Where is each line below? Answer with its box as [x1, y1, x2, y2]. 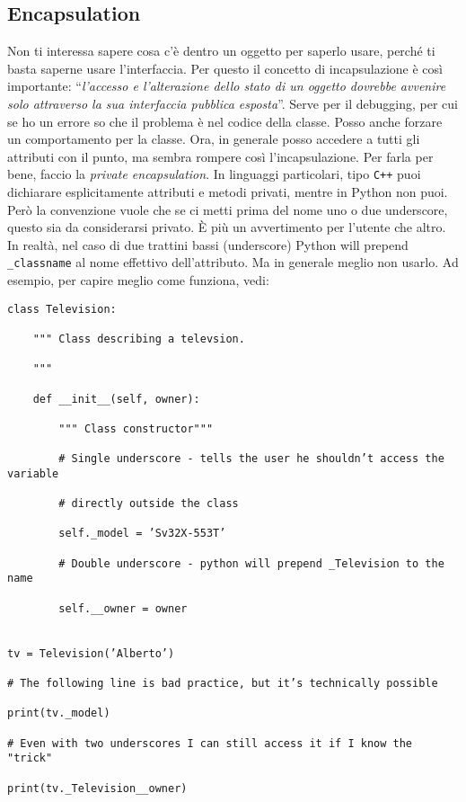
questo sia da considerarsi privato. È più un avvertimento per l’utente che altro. [7, 218, 446, 236]
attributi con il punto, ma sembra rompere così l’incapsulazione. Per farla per [7, 147, 434, 165]
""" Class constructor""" [58, 422, 214, 435]
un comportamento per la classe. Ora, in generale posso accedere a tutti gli [7, 129, 420, 148]
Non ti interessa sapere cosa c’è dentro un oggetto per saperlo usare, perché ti [7, 41, 435, 60]
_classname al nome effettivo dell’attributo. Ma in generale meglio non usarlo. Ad [7, 253, 459, 272]
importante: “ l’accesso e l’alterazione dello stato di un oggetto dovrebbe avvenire [7, 76, 446, 95]
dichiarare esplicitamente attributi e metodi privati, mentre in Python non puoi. [7, 183, 448, 201]
